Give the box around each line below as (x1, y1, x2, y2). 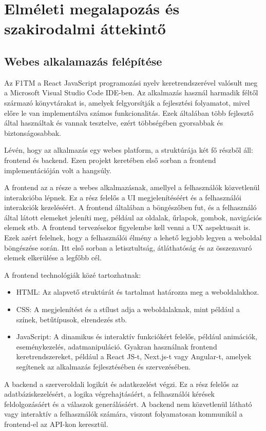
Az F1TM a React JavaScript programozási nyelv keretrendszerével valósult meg (4, 77, 258, 88)
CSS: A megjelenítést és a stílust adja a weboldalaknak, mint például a (16, 304, 240, 315)
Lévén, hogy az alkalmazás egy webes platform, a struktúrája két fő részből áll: (4, 145, 253, 155)
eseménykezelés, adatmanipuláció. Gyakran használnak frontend (16, 341, 217, 352)
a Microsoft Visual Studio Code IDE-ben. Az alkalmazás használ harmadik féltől (4, 87, 258, 98)
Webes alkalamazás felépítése (4, 53, 162, 69)
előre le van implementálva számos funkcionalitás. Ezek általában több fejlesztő (4, 107, 254, 118)
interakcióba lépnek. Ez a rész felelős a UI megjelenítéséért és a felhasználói (4, 192, 241, 202)
